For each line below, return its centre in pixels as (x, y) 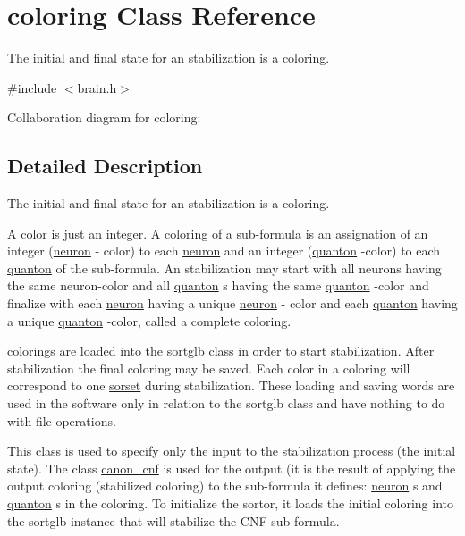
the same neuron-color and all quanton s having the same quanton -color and (218, 285)
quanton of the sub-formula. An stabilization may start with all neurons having (224, 268)
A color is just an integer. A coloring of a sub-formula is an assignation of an (218, 233)
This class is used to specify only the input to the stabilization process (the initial (232, 451)
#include (32, 87)
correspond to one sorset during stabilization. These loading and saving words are (231, 385)
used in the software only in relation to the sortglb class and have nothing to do (226, 403)
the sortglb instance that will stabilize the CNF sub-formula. (173, 520)
